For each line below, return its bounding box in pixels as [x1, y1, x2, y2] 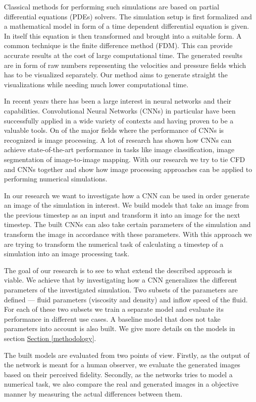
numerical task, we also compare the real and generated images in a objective [4, 379, 239, 389]
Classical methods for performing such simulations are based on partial [4, 1, 219, 11]
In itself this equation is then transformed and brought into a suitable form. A [4, 30, 242, 41]
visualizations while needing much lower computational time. [4, 79, 189, 89]
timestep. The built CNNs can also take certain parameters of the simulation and [4, 219, 251, 230]
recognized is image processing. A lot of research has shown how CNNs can [4, 134, 232, 145]
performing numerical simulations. [4, 173, 107, 184]
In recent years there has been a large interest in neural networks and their [4, 96, 232, 106]
